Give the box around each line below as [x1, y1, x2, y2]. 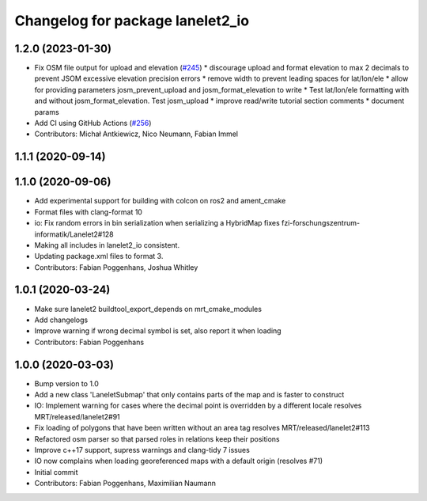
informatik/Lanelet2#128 [34, 230, 114, 239]
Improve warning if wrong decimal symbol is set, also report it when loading [34, 326, 282, 336]
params [34, 107, 59, 116]
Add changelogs [34, 315, 89, 325]
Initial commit [34, 467, 78, 476]
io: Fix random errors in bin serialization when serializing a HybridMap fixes [34, 218, 280, 228]
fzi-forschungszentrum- [281, 218, 360, 228]
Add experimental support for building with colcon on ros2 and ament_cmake [34, 196, 286, 206]
